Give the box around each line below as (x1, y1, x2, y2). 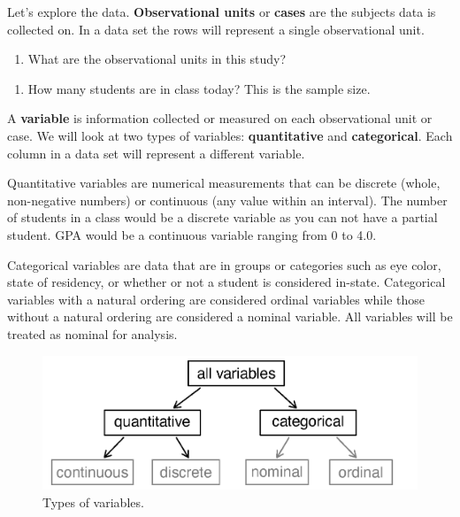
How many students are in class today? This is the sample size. (27, 79, 371, 97)
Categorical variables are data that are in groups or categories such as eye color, (7, 255, 441, 274)
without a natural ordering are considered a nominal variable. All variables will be (7, 307, 453, 326)
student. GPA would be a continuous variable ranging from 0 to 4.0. (7, 225, 377, 243)
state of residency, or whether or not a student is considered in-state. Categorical (7, 273, 446, 291)
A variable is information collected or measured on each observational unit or (7, 109, 433, 127)
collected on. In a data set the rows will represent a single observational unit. (7, 19, 425, 38)
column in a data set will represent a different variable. (7, 143, 305, 162)
